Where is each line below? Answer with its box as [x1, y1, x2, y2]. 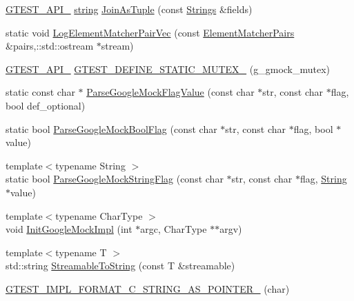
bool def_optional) [6, 98, 86, 112]
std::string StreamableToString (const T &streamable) [6, 258, 235, 273]
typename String [55, 158, 126, 172]
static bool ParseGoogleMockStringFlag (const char [6, 172, 224, 186]
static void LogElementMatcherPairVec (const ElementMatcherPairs [6, 25, 295, 39]
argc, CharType [140, 222, 207, 236]
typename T [55, 245, 107, 259]
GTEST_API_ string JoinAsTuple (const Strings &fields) [6, 2, 253, 16]
